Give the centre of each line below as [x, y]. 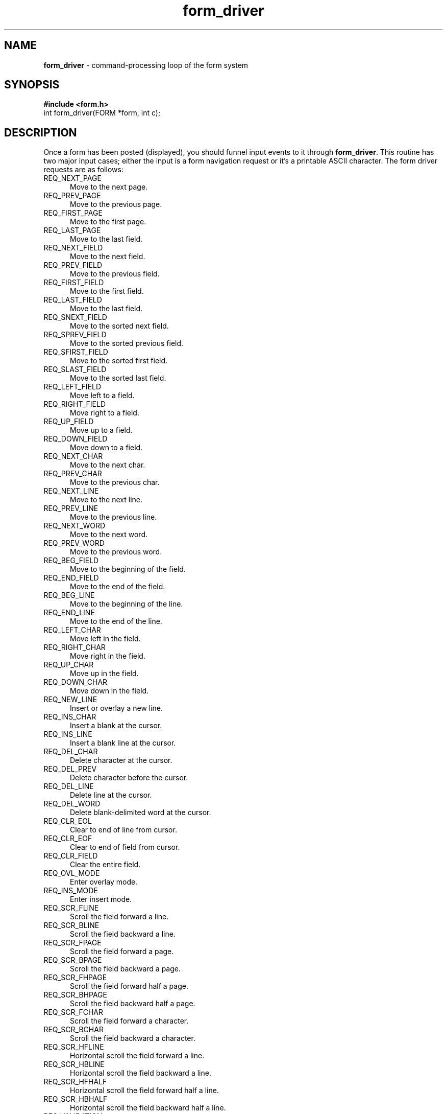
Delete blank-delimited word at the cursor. [141, 813]
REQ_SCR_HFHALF [75, 1082]
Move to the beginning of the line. [127, 604]
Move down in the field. [109, 691]
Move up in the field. [104, 674]
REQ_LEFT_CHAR [72, 630]
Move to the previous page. [116, 204]
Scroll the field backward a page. [125, 969]
